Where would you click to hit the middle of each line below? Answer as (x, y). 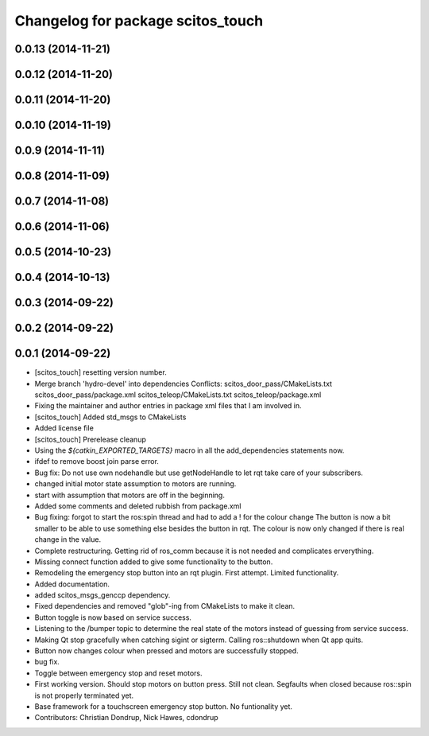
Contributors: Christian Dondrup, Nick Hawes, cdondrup (126, 718)
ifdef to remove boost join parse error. (97, 461)
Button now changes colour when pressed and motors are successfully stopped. (166, 651)
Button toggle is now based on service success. (113, 617)
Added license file (64, 428)
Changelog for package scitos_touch (139, 21)
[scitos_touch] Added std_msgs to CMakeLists (110, 417)
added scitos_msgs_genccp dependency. (102, 595)
